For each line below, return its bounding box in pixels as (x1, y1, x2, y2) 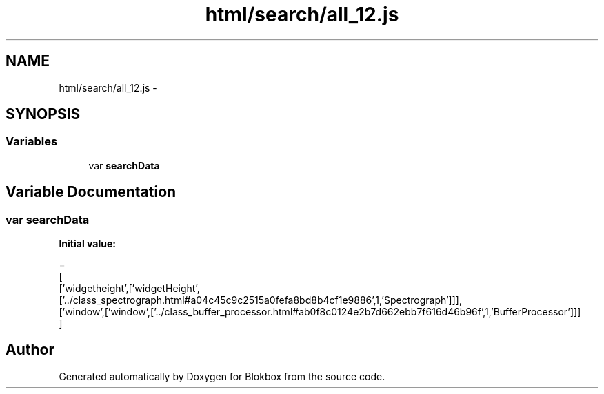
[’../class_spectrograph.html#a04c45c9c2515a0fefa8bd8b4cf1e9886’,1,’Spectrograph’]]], (59, 294, 462, 307)
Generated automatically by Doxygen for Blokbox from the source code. (59, 370, 385, 382)
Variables (6, 134, 58, 149)
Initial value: (59, 238, 116, 250)
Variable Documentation (6, 183, 177, 201)
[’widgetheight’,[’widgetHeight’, (59, 282, 200, 295)
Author (6, 341, 54, 359)
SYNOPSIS (6, 105, 81, 123)
